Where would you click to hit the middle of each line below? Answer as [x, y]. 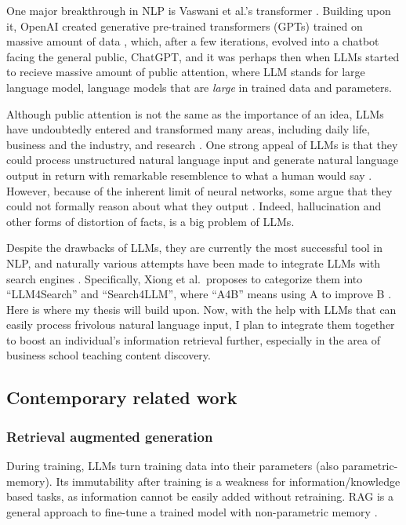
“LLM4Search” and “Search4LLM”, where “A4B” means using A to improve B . [199, 294]
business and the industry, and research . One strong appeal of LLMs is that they [202, 144]
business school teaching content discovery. [109, 355]
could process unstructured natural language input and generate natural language [203, 160]
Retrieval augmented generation [110, 436]
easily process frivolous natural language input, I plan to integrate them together [201, 324]
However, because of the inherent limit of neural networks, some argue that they [199, 190]
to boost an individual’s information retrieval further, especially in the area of [193, 339]
